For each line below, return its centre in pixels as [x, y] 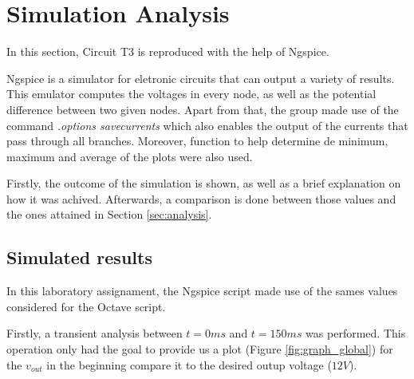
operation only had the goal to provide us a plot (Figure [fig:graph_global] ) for [200, 349]
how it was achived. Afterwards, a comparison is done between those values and [201, 198]
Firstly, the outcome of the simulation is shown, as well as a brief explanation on [204, 183]
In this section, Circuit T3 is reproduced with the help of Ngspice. [168, 51]
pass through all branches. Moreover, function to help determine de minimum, [197, 141]
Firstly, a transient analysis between [95, 333]
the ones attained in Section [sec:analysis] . [109, 214]
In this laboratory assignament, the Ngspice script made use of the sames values [202, 291]
